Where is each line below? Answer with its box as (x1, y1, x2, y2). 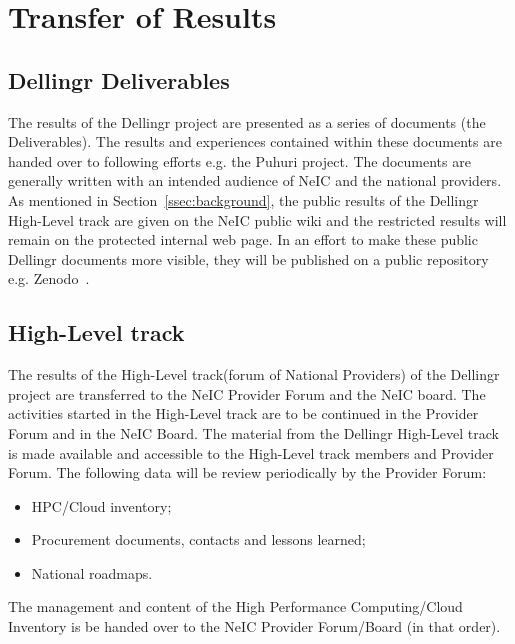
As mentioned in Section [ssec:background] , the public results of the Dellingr (8, 189, 479, 210)
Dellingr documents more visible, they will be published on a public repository (8, 248, 489, 269)
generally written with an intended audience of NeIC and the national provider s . (8, 170, 502, 191)
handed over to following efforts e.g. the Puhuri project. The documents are (8, 150, 471, 171)
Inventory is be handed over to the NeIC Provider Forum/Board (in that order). (8, 616, 501, 637)
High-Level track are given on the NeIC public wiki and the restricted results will (8, 209, 507, 230)
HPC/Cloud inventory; (31, 495, 172, 516)
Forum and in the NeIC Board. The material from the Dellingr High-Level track (8, 422, 500, 443)
